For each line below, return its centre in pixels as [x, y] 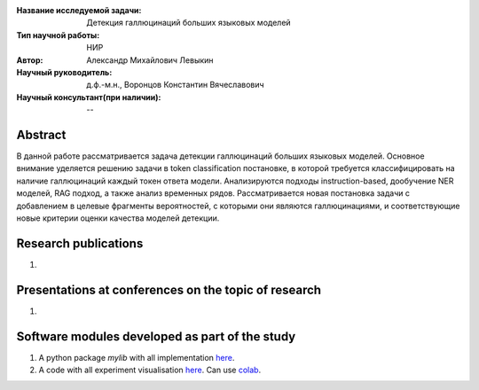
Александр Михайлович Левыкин [150, 60]
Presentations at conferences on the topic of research [169, 289]
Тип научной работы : [58, 35]
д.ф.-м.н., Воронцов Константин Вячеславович [176, 85]
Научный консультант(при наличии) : [89, 97]
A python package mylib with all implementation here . [137, 357]
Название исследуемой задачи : [79, 10]
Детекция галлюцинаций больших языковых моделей [189, 23]
